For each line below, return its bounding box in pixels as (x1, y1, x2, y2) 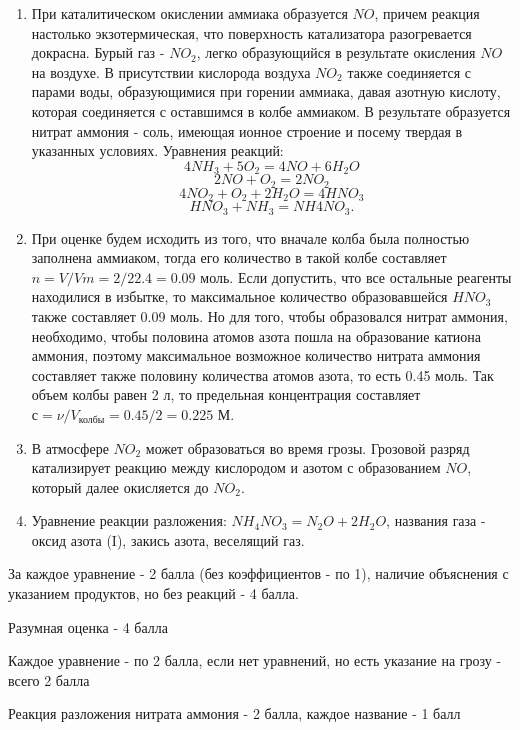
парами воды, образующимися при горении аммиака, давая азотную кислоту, (31, 81, 501, 102)
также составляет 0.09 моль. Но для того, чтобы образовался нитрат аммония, (31, 305, 508, 326)
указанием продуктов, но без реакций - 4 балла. (8, 583, 299, 604)
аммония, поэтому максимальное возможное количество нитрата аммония (31, 345, 481, 366)
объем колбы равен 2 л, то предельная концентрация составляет (31, 384, 421, 405)
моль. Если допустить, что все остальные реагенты (200, 266, 512, 287)
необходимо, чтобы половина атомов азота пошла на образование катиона (31, 325, 481, 346)
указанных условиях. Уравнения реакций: (31, 140, 284, 161)
